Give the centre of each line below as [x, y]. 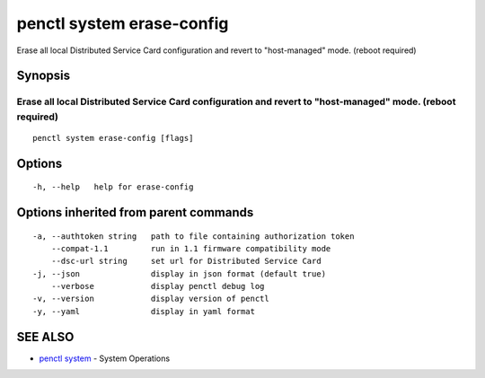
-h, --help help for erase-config [113, 187]
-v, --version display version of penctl [151, 299]
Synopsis [44, 76]
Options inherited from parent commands [135, 212]
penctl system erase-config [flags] [113, 138]
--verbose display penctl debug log [158, 286]
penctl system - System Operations [105, 358]
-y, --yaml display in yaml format [144, 311]
